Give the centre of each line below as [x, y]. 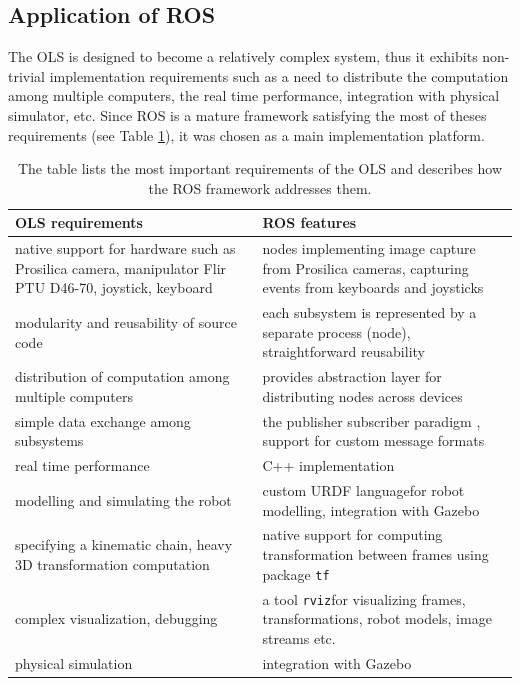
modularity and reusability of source [126, 322]
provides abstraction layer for [352, 376]
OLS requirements [79, 222]
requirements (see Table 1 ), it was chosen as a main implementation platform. [246, 134]
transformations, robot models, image [377, 618]
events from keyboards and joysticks [373, 287]
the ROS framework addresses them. [260, 187]
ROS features [309, 222]
